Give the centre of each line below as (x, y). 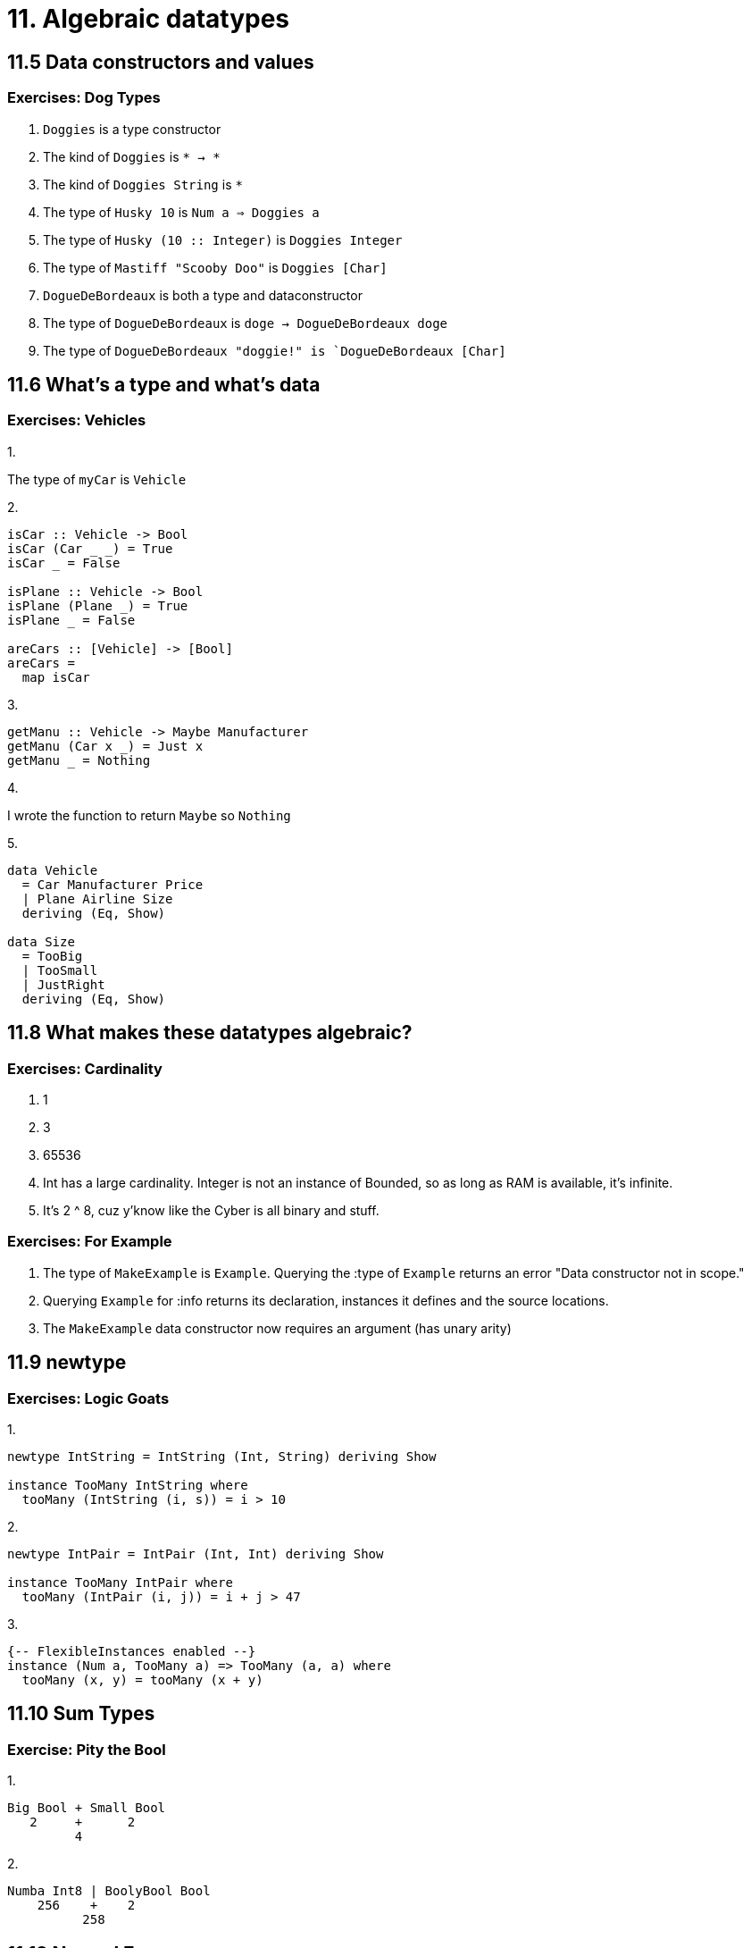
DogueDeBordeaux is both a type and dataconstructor (203, 295)
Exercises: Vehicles (77, 420)
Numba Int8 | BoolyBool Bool (109, 1891)
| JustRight (63, 984)
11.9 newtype (67, 1363)
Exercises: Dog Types (84, 98)
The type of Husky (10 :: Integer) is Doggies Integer (223, 239)
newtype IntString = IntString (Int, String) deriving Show (222, 1456)
